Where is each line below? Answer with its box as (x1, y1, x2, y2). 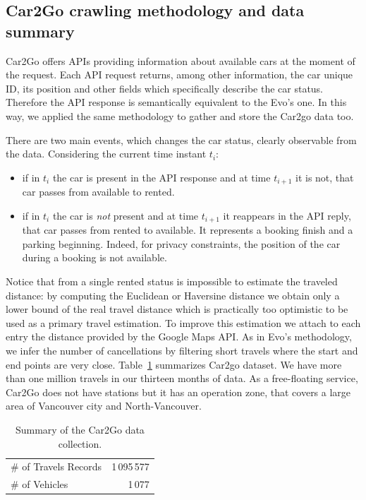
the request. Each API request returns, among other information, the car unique (6, 67, 353, 82)
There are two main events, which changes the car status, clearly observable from (6, 132, 357, 147)
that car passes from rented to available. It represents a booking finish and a (22, 222, 353, 237)
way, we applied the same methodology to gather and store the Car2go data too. (6, 108, 354, 123)
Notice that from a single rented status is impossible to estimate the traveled (6, 274, 338, 289)
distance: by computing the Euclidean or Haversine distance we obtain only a (6, 287, 340, 302)
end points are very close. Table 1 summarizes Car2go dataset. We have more (6, 357, 342, 371)
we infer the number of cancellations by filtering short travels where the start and (6, 343, 358, 357)
